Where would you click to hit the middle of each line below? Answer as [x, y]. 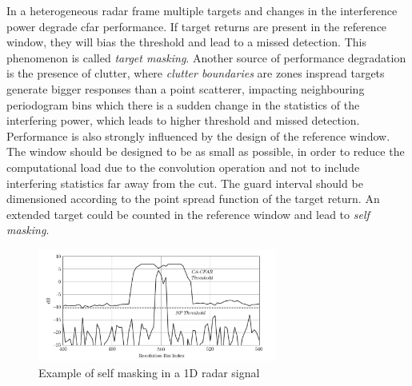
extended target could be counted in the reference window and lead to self [188, 214]
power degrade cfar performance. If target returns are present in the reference [197, 26]
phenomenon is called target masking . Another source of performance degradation [206, 57]
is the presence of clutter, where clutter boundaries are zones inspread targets [196, 73]
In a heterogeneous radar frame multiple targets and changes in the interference [202, 10]
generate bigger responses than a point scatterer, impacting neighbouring [186, 88]
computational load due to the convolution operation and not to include [183, 167]
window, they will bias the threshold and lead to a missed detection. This [186, 42]
